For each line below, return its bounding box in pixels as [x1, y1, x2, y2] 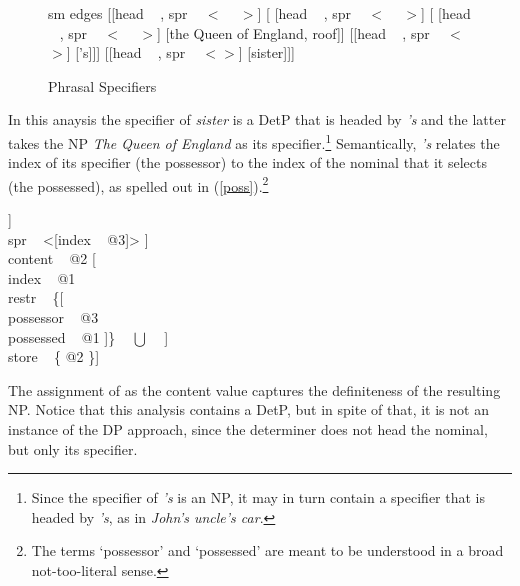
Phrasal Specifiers [48, 75, 157, 96]
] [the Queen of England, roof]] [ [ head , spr [156, 22, 430, 43]
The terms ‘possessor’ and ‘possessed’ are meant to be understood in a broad [31, 540, 504, 561]
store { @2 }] [8, 346, 100, 367]
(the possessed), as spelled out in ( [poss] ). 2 [8, 172, 269, 196]
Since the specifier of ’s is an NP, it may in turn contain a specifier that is [31, 487, 486, 508]
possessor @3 [8, 307, 99, 328]
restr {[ [8, 287, 64, 308]
